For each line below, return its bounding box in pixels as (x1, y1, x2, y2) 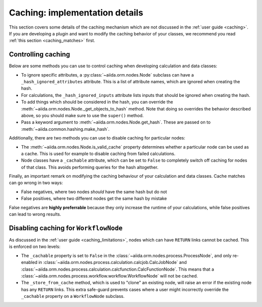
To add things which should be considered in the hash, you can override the (21, 99, 173, 105)
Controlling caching (9, 50, 70, 59)
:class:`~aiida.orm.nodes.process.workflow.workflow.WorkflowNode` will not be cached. (21, 273, 198, 278)
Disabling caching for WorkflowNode (9, 224, 123, 232)
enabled (21, 260, 37, 265)
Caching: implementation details (9, 7, 143, 18)
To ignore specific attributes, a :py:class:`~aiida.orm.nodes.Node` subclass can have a (21, 72, 194, 77)
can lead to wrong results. (9, 211, 62, 217)
